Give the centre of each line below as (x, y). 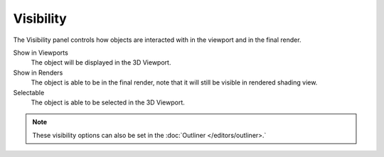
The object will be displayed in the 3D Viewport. (101, 63)
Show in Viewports (41, 53)
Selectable (29, 92)
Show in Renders (38, 72)
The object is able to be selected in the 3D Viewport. (108, 102)
